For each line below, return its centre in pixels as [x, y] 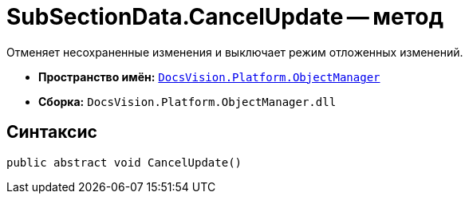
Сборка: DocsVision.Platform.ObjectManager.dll [187, 101]
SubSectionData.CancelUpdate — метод [225, 17]
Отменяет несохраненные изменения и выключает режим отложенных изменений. [235, 52]
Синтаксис [52, 132]
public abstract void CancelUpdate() [124, 162]
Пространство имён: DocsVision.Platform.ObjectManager [209, 76]
